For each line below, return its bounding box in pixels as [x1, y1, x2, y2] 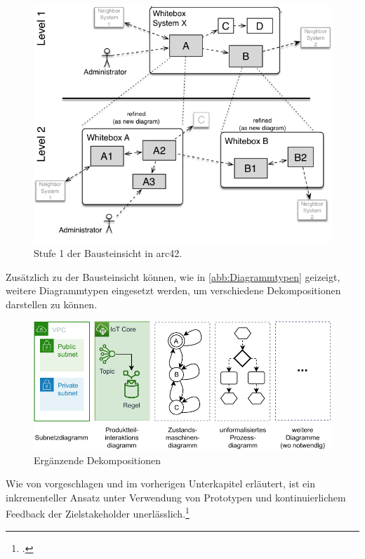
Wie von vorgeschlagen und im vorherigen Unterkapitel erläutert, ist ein [6, 476, 316, 491]
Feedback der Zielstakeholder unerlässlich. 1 [6, 504, 190, 520]
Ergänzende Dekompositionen [34, 452, 161, 467]
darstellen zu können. [6, 296, 98, 311]
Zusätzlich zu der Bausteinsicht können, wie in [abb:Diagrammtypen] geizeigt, [6, 269, 340, 284]
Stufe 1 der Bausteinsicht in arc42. [34, 246, 182, 261]
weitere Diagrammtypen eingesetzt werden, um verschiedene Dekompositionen [6, 283, 341, 298]
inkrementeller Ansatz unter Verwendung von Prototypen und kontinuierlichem [6, 489, 346, 504]
